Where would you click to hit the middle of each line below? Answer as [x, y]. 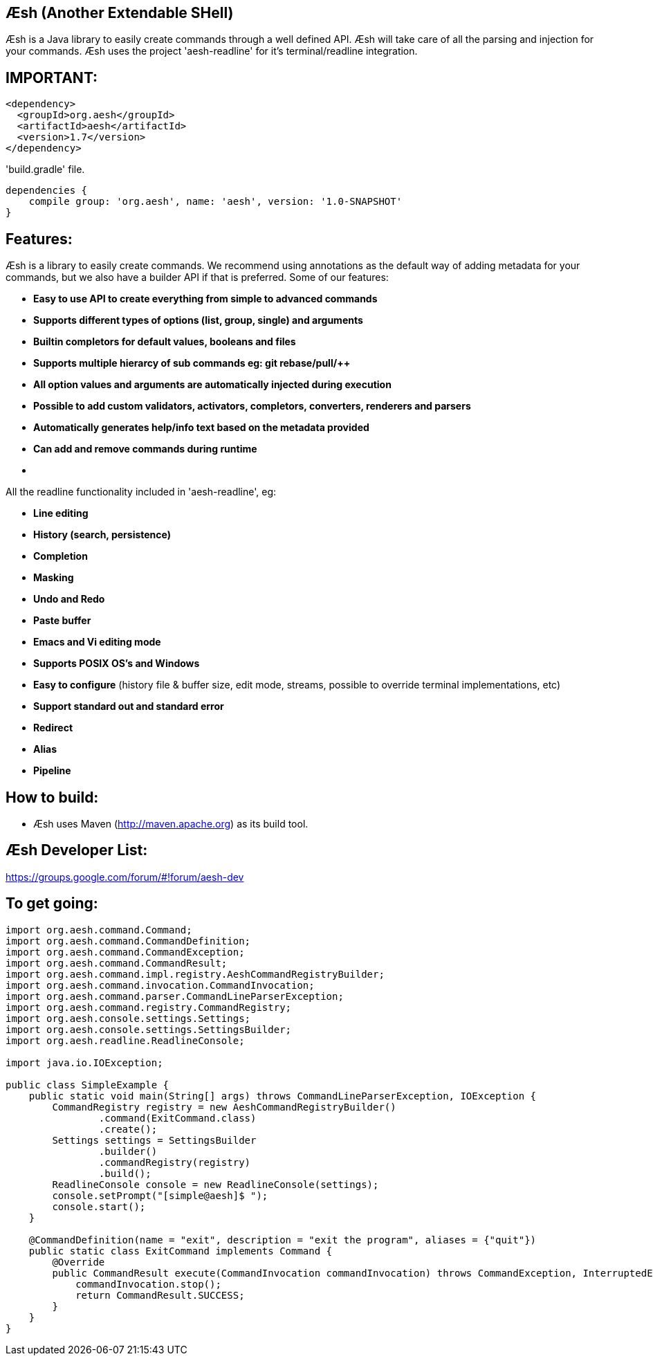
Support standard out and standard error [129, 706]
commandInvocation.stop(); [148, 1284]
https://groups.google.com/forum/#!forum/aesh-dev [125, 877]
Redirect [53, 728]
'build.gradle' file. [45, 170]
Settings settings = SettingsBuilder [154, 1140]
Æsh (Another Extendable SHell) [120, 13]
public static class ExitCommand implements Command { [181, 1251]
